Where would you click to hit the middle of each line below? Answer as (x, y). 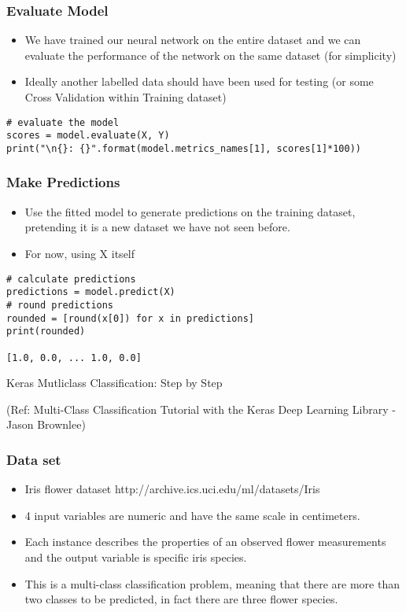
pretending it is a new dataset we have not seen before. (157, 227)
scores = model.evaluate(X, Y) (88, 136)
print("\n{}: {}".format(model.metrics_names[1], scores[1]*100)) (184, 148)
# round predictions (60, 305)
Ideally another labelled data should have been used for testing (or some (199, 81)
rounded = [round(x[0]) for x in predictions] (130, 318)
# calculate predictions (71, 279)
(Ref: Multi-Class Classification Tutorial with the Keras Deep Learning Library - (201, 409)
